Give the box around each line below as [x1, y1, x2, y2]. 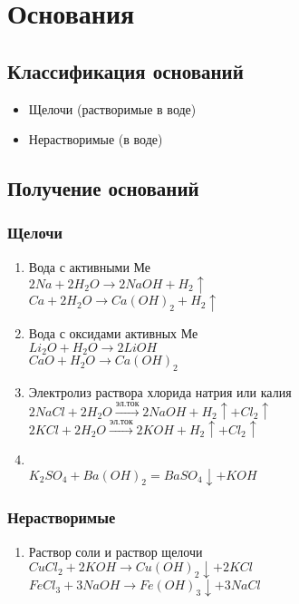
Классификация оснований [7, 56, 244, 84]
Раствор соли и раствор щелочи [28, 541, 203, 560]
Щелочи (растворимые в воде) [28, 99, 197, 118]
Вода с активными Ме [28, 257, 151, 276]
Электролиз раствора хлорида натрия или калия [28, 383, 292, 402]
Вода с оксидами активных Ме [28, 324, 198, 343]
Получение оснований [7, 174, 199, 202]
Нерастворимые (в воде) [28, 130, 163, 149]
